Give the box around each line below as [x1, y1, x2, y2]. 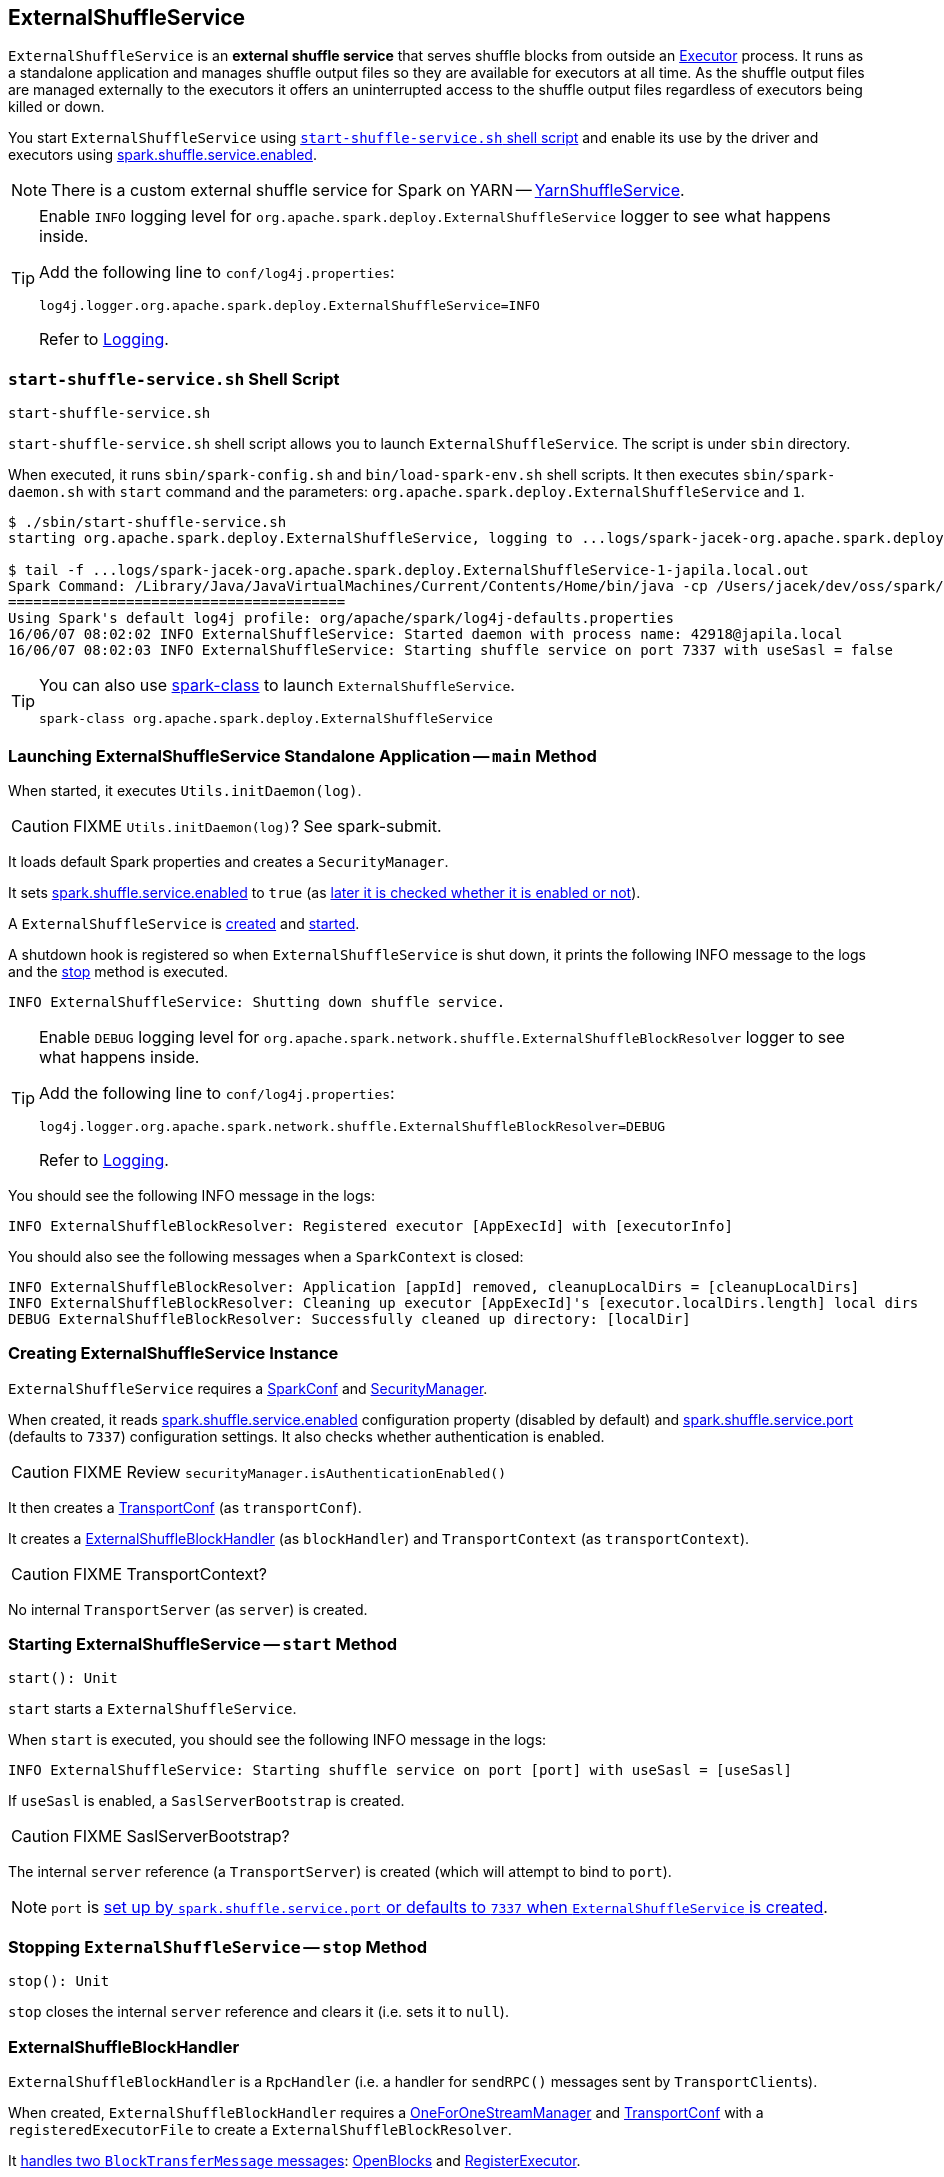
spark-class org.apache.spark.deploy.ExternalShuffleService [39, 711, 493, 727]
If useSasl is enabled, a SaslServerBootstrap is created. [8, 1792, 405, 1810]
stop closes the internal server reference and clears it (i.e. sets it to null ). [8, 2003, 509, 2021]
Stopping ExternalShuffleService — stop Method [8, 1936, 428, 1957]
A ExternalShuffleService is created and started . [8, 914, 360, 932]
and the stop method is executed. [8, 962, 229, 980]
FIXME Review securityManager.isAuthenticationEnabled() [73, 1461, 507, 1482]
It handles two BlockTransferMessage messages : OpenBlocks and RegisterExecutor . [8, 2151, 581, 2169]
